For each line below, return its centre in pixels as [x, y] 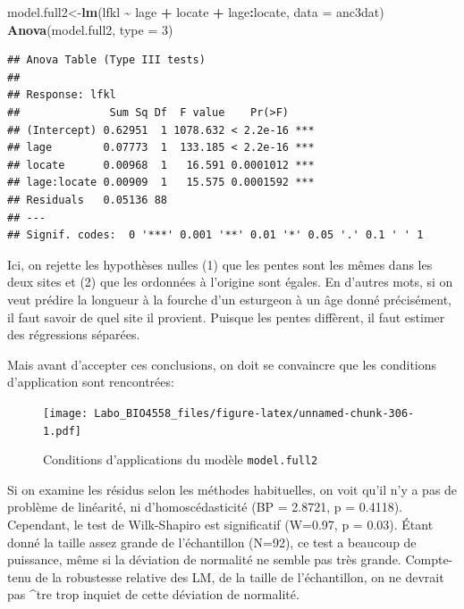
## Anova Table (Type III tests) [106, 60]
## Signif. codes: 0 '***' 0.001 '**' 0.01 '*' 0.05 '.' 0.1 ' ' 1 [215, 235]
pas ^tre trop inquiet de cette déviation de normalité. [153, 594]
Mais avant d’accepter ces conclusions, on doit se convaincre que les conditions [222, 364]
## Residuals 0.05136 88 [87, 200]
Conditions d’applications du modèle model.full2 [181, 459]
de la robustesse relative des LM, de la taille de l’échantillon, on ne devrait [240, 576]
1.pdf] [62, 431]
